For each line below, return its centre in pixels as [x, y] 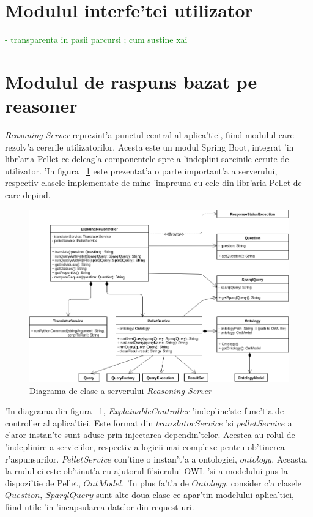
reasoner [41, 106]
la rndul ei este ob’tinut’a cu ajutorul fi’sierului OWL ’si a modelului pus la [146, 471]
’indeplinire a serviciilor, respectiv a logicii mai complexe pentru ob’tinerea [145, 446]
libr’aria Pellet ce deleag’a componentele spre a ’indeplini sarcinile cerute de [147, 159]
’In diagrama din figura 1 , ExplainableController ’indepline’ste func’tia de [145, 411]
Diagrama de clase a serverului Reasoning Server [120, 390]
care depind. [28, 195]
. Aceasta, [290, 459]
